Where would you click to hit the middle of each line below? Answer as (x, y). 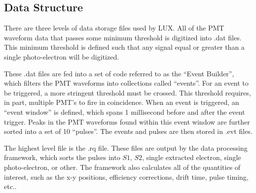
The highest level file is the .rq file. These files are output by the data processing (126, 147)
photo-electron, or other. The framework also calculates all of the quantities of (122, 167)
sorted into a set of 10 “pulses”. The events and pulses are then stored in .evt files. (128, 131)
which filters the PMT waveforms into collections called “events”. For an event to (126, 83)
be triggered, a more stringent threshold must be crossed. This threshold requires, (128, 92)
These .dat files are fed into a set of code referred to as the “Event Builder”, (119, 73)
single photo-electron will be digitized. (62, 56)
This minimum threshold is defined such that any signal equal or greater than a (124, 47)
